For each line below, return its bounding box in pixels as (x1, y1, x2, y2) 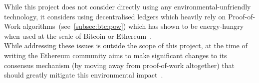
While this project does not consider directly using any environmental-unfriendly (4, 1, 251, 11)
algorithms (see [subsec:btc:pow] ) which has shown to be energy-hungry (22, 21, 244, 31)
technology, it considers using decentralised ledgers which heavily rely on (4, 11, 226, 21)
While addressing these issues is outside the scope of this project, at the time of (4, 40, 248, 51)
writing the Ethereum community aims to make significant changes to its (4, 50, 227, 60)
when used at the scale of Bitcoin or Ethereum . (4, 30, 152, 41)
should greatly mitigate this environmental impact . (4, 70, 163, 80)
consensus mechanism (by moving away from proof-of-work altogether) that (4, 60, 235, 70)
